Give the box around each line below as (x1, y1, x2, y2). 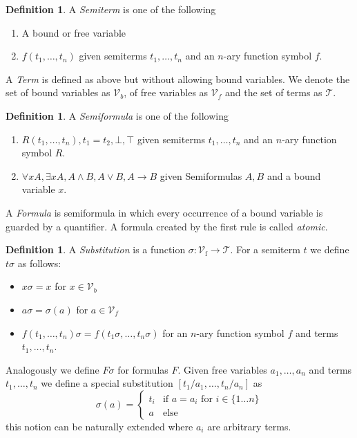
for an (162, 325, 188, 340)
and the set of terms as (224, 85, 322, 100)
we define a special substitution (41, 376, 173, 390)
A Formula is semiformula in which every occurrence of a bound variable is (6, 205, 323, 219)
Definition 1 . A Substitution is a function (6, 242, 186, 257)
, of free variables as (124, 85, 209, 100)
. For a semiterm (230, 242, 300, 257)
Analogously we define (6, 362, 99, 376)
